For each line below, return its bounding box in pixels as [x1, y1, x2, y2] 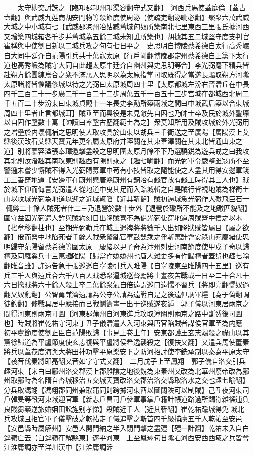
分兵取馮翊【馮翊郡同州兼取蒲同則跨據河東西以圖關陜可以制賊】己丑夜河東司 [4, 384, 249, 395]
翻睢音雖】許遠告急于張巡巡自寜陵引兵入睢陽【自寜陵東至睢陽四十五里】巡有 [4, 260, 249, 271]
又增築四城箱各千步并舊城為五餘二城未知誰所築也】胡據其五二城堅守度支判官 [4, 31, 249, 41]
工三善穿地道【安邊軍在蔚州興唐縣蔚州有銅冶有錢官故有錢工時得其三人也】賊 [4, 174, 249, 184]
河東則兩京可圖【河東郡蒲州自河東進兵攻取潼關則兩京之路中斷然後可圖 [17, 308, 242, 318]
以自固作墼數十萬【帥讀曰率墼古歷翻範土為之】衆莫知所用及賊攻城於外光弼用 [4, 117, 249, 127]
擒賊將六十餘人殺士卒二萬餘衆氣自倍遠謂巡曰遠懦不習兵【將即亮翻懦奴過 [17, 279, 249, 290]
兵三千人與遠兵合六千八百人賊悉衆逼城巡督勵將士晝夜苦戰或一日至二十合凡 [4, 270, 242, 280]
